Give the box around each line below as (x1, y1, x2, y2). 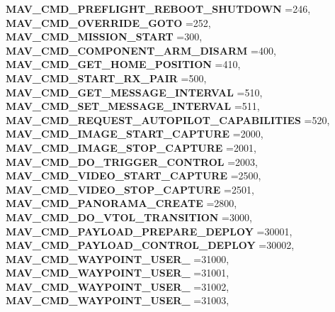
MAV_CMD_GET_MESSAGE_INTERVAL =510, (6, 84, 263, 99)
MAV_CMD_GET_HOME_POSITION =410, (6, 57, 241, 72)
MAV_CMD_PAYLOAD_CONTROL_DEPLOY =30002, (6, 238, 295, 252)
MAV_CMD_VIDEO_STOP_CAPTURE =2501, (6, 182, 254, 196)
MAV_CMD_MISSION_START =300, (6, 29, 203, 44)
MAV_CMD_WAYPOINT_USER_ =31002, (6, 279, 229, 294)
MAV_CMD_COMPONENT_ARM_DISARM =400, (6, 43, 276, 57)
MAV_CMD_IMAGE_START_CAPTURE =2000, (6, 126, 263, 141)
